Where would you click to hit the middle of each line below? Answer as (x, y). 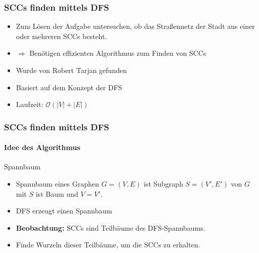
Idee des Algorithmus (42, 147)
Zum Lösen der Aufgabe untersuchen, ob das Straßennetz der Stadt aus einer (135, 26)
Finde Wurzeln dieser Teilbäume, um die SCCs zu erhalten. (108, 245)
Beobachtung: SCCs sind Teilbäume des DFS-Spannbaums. (111, 227)
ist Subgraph (163, 184)
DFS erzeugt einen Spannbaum (64, 211)
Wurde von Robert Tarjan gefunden (71, 70)
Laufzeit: (30, 104)
